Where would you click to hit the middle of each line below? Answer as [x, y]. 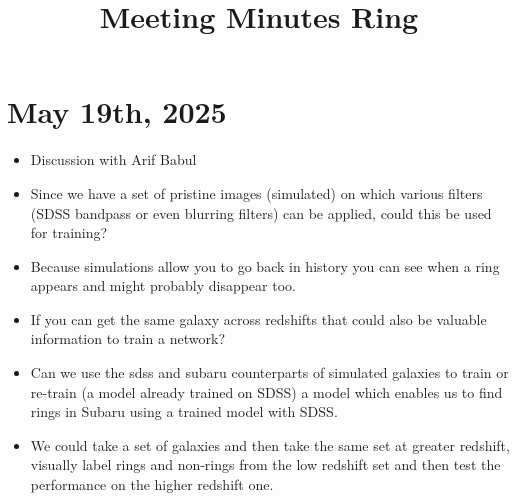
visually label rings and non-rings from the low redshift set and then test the [265, 464]
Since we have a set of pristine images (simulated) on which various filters [256, 192]
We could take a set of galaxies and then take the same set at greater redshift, [270, 444]
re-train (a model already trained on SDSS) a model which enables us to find [266, 391]
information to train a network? [127, 338]
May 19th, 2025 [117, 111]
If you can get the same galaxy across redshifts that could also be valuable [258, 318]
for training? [69, 232]
